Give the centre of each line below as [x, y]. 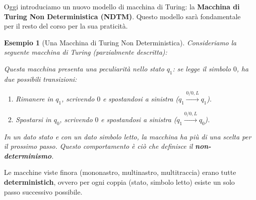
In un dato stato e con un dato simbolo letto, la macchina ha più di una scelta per [128, 136]
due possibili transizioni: [40, 79]
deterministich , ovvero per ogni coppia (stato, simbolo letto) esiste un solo [119, 182]
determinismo [28, 155]
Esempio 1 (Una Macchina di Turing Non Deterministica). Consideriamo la [120, 42]
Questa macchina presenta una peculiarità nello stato [84, 68]
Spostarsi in [33, 119]
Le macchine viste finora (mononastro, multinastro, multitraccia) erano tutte [120, 172]
